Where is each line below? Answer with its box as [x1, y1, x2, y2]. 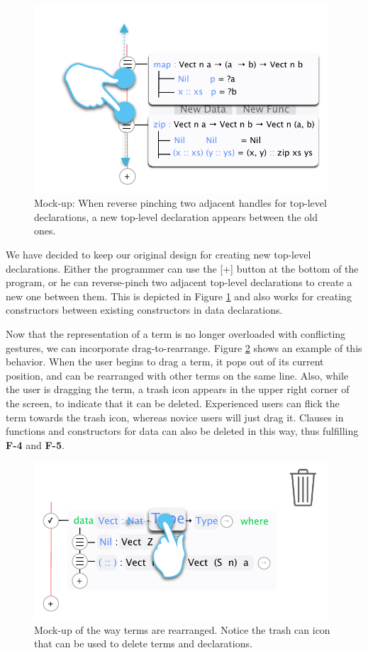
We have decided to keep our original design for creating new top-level [6, 246, 311, 261]
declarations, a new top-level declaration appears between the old [34, 209, 318, 224]
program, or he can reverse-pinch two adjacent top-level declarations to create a [6, 275, 352, 290]
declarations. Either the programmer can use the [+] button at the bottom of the [6, 261, 359, 276]
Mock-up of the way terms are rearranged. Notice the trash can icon [34, 622, 330, 637]
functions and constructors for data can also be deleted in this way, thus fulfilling [6, 424, 359, 438]
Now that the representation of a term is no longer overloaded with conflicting [6, 326, 346, 341]
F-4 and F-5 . [6, 437, 65, 452]
